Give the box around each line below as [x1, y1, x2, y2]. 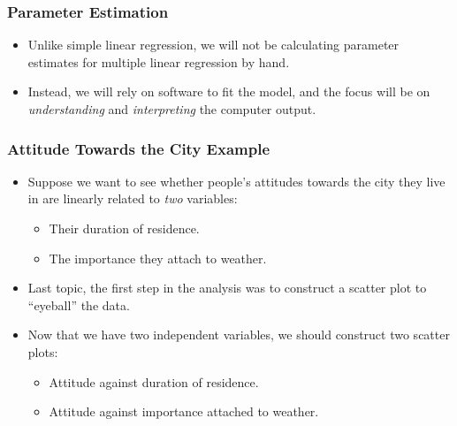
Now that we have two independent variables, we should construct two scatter [27, 325, 450, 344]
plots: [27, 342, 58, 361]
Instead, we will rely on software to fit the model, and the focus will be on [27, 82, 430, 101]
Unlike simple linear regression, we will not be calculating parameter [27, 35, 400, 54]
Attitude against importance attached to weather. [49, 402, 319, 421]
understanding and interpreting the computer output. [27, 100, 316, 118]
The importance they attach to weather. [49, 248, 267, 267]
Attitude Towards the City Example [7, 137, 270, 159]
